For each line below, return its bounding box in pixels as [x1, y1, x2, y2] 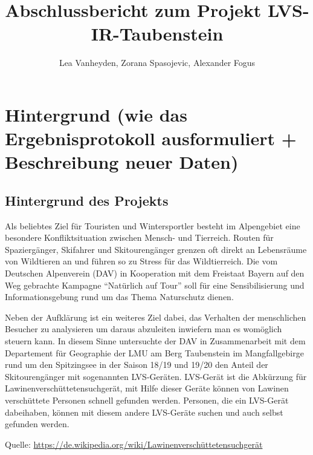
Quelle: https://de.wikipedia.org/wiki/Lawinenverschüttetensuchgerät [5, 437, 263, 450]
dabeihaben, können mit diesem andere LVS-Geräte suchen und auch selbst [5, 405, 283, 418]
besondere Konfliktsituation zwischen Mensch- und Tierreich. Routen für [5, 231, 274, 244]
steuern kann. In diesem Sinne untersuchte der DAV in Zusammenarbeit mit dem [5, 335, 306, 347]
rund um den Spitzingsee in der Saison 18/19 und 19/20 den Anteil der [5, 358, 268, 371]
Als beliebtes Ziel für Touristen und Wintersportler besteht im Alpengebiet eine [5, 219, 300, 232]
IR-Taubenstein [91, 21, 224, 46]
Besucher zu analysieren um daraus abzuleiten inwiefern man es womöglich [5, 322, 282, 335]
